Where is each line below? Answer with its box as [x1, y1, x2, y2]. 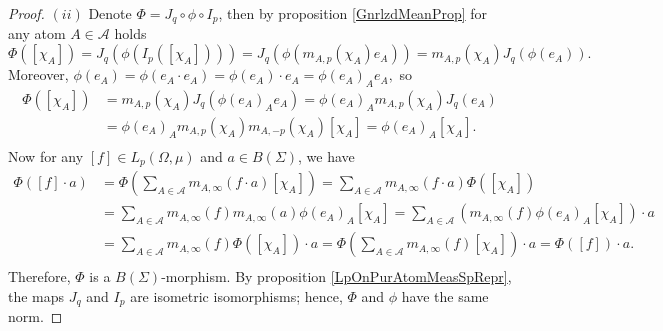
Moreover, [8, 64, 69, 85]
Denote [88, 3, 132, 23]
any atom [8, 23, 66, 44]
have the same [401, 285, 489, 306]
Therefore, [8, 266, 71, 287]
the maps [8, 285, 65, 306]
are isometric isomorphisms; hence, [130, 285, 343, 306]
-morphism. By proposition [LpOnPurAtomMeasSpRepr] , [161, 266, 512, 287]
